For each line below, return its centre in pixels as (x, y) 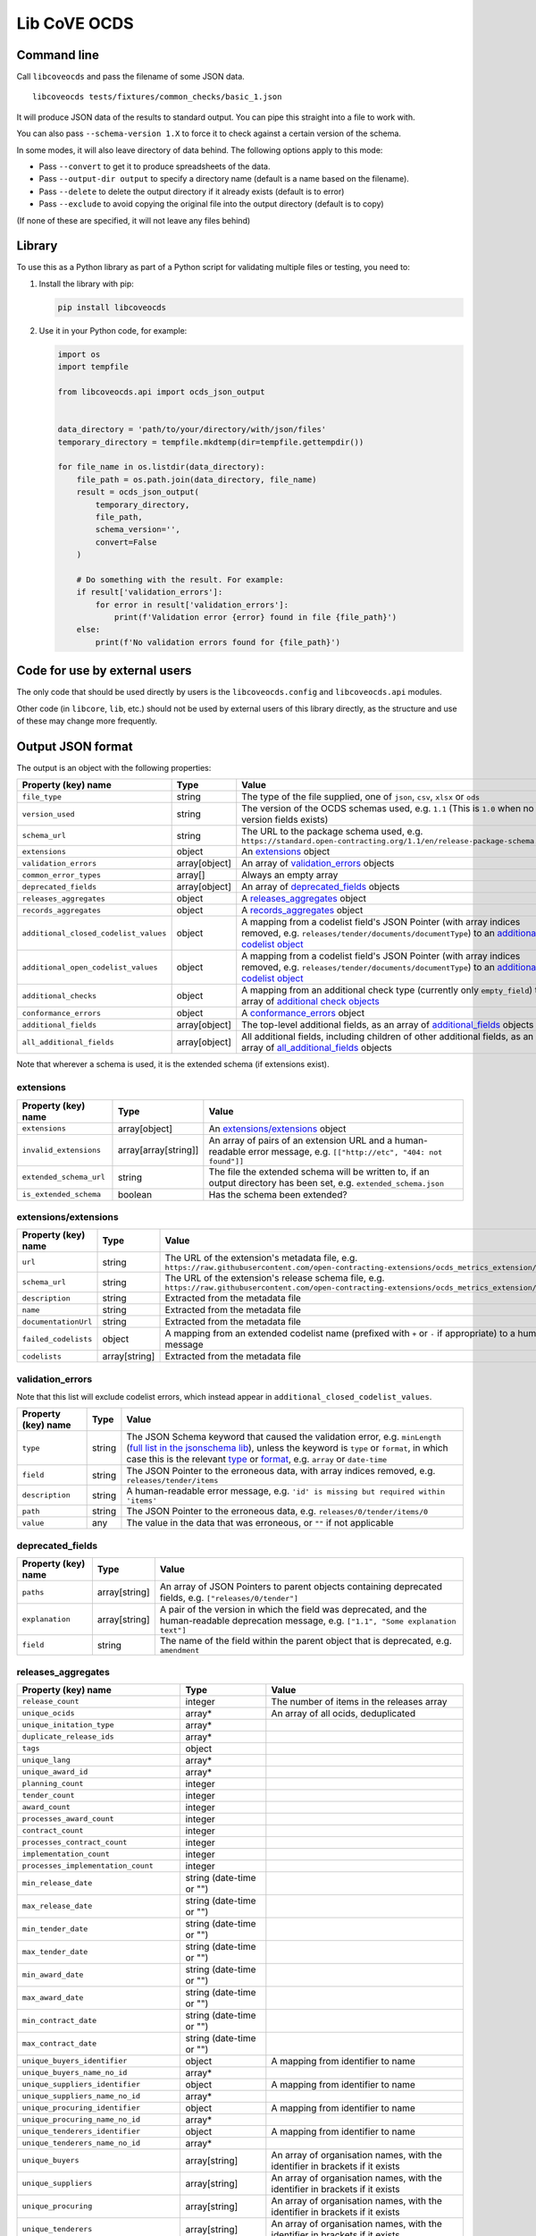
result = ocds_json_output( (138, 492)
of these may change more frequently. (87, 721)
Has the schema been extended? (278, 1194)
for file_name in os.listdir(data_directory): (161, 467)
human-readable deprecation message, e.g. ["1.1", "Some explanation (308, 1621)
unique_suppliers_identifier (81, 2084)
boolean (134, 1194)
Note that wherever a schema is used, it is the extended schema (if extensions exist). (173, 1064)
